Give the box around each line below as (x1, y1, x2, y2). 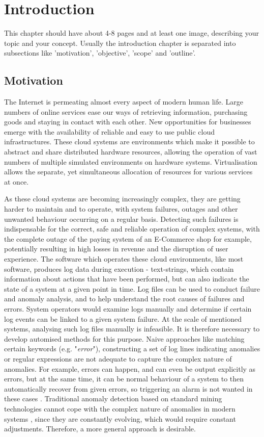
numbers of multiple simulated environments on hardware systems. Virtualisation (4, 156, 257, 167)
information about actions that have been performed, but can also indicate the (4, 273, 249, 284)
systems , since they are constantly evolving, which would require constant (4, 413, 236, 424)
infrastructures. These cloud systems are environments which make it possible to (4, 136, 255, 147)
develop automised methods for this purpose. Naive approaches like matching (4, 333, 245, 344)
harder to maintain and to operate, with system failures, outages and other (4, 203, 238, 214)
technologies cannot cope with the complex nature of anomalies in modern (4, 403, 236, 414)
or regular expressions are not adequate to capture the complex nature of (4, 353, 232, 364)
